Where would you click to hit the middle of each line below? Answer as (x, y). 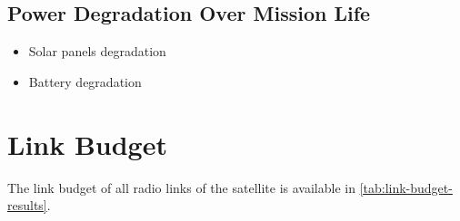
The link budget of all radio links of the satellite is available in (181, 187)
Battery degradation (85, 81)
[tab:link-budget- (406, 187)
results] (27, 205)
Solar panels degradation (97, 51)
